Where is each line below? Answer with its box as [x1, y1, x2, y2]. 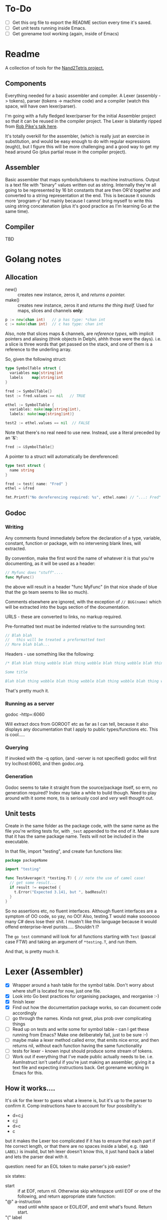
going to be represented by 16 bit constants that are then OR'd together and [5, 187, 161, 193]
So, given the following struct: [5, 356, 67, 362]
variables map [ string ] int [9, 370, 64, 376]
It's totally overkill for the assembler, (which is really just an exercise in [5, 133, 150, 139]
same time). [5, 208, 29, 214]
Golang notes [5, 253, 62, 264]
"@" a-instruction [5, 1198, 41, 1205]
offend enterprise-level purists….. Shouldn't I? [5, 924, 99, 930]
